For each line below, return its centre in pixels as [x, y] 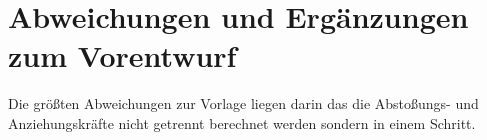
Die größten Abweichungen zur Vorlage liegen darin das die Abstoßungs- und [243, 103]
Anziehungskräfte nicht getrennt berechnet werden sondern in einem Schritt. [242, 122]
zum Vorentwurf [122, 55]
